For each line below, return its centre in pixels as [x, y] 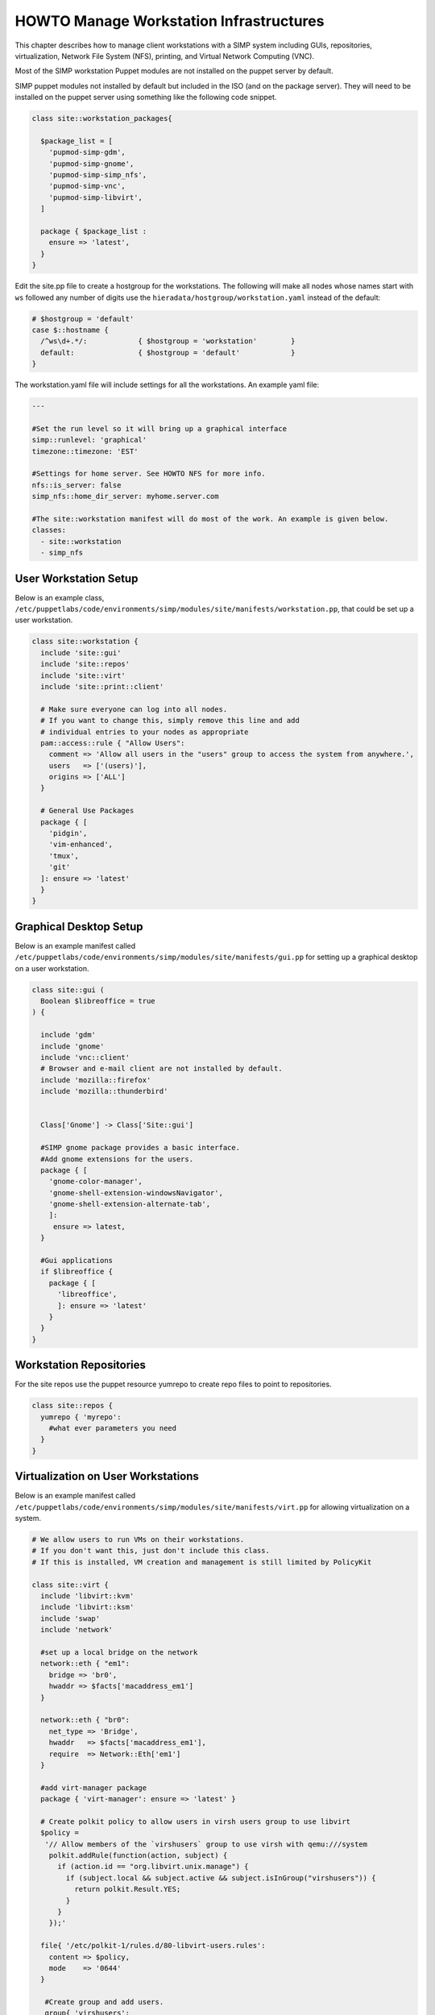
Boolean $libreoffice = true [98, 1001]
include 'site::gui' [81, 652]
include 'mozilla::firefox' [96, 1080]
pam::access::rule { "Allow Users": [113, 743]
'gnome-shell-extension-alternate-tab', [130, 1204]
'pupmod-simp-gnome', [91, 164]
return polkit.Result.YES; [127, 1889]
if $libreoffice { [77, 1272]
